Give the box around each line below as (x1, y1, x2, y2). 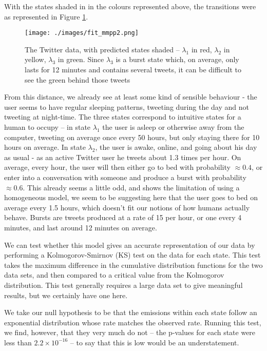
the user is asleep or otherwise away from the (102, 122, 244, 132)
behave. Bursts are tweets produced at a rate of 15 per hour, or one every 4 (4, 212, 242, 223)
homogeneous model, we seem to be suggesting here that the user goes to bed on (4, 192, 258, 203)
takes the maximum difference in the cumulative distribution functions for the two (4, 259, 263, 270)
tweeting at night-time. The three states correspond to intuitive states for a (4, 111, 241, 122)
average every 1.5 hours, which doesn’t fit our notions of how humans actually (4, 202, 250, 212)
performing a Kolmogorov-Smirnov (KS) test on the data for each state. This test (4, 249, 261, 260)
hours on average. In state (4, 142, 86, 152)
